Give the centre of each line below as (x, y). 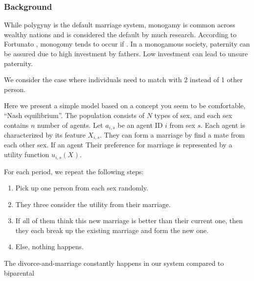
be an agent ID (140, 125)
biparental (19, 272)
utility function (27, 154)
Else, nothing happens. (50, 246)
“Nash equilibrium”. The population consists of (74, 115)
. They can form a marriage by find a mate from (173, 135)
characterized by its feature (45, 135)
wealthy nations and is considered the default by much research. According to (120, 34)
